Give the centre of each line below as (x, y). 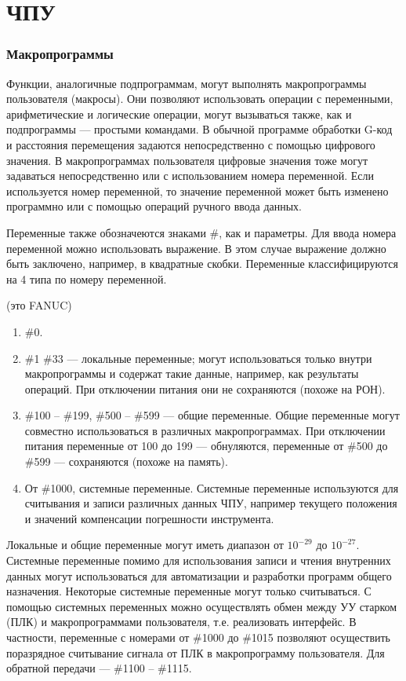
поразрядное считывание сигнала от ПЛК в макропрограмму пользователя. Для (196, 652)
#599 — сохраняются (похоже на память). (126, 461)
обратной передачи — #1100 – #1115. (99, 668)
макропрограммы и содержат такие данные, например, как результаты (192, 373)
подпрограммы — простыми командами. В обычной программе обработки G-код (199, 129)
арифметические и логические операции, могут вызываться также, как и (179, 113)
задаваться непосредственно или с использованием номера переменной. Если (190, 176)
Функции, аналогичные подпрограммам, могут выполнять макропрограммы (187, 83)
